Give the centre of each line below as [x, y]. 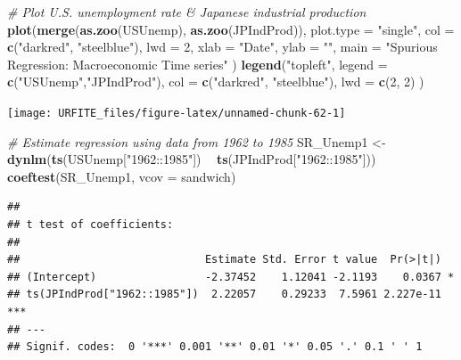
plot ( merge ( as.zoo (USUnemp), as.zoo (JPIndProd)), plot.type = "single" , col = [231, 29]
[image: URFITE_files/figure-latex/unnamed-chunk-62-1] [177, 113]
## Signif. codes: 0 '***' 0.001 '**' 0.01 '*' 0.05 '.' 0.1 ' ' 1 [215, 347]
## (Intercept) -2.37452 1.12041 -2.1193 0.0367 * [231, 277]
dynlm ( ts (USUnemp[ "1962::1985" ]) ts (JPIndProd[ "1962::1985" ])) [192, 159]
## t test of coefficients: [91, 225]
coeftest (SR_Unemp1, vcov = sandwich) [122, 176]
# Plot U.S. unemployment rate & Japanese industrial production [187, 12]
